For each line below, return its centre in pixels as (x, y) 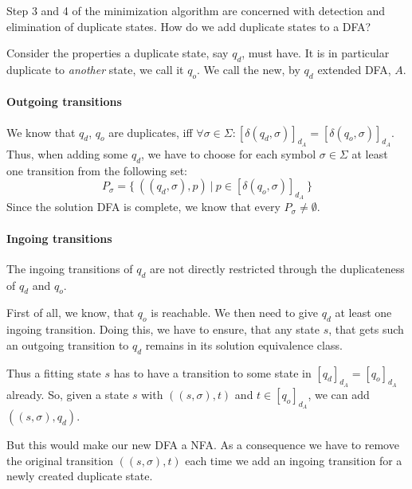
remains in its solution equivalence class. (244, 344)
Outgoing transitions (64, 102)
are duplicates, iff (151, 132)
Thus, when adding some (67, 153)
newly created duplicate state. (80, 476)
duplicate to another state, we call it (95, 69)
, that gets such (366, 329)
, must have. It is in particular (316, 53)
